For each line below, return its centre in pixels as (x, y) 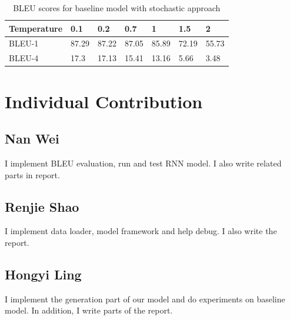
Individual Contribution (104, 101)
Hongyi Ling (43, 274)
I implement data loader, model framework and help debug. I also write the (141, 231)
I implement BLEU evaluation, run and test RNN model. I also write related (143, 163)
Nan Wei (32, 139)
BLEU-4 (24, 58)
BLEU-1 (24, 43)
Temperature (36, 28)
